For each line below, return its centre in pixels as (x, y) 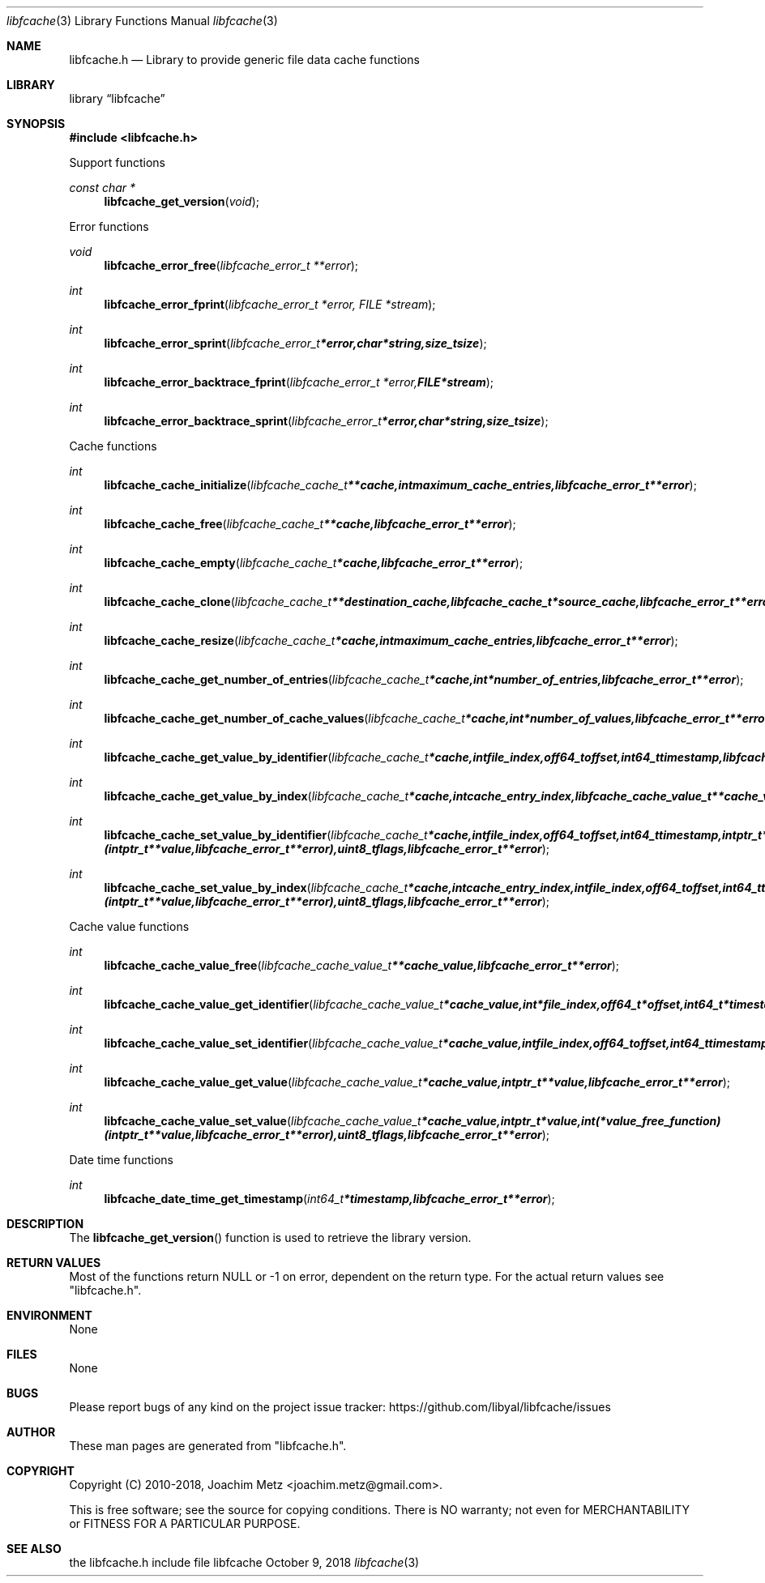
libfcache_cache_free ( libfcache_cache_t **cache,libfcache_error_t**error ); (310, 524)
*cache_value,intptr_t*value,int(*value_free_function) (571, 1121)
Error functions (109, 226)
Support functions (117, 162)
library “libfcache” (117, 98)
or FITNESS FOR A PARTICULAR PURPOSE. (185, 1523)
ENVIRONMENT (49, 1315)
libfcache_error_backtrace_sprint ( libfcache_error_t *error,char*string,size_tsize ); (326, 421)
